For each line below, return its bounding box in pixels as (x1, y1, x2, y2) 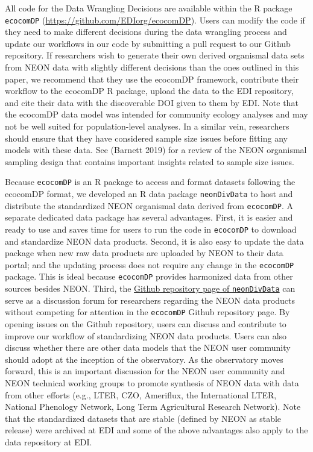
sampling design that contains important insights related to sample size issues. (5, 155, 294, 168)
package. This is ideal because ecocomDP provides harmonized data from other (5, 270, 293, 283)
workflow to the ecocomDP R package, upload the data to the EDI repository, (5, 84, 294, 97)
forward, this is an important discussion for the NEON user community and (5, 365, 285, 377)
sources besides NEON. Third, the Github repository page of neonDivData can (5, 282, 296, 295)
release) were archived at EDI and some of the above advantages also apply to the (5, 424, 308, 436)
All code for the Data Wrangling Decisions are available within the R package (5, 2, 292, 14)
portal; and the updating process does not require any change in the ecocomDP (5, 258, 294, 271)
